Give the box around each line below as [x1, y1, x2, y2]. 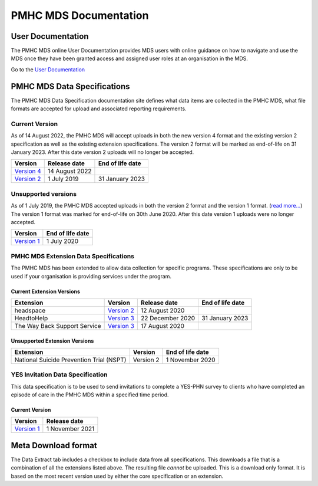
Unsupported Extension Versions [11, 337, 94, 344]
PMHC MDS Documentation [11, 9, 149, 22]
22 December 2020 [140, 314, 196, 322]
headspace [14, 306, 46, 314]
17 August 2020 [140, 321, 185, 330]
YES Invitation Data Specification [11, 370, 108, 379]
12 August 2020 [140, 306, 185, 314]
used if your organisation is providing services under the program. [11, 272, 172, 280]
